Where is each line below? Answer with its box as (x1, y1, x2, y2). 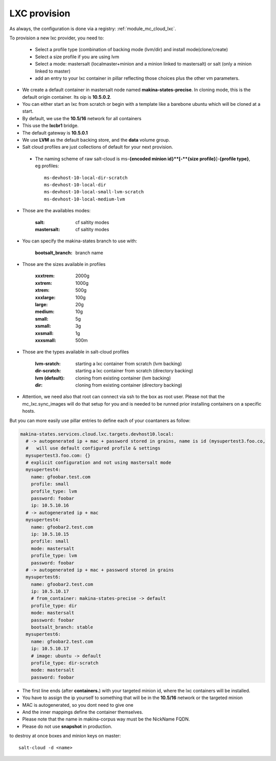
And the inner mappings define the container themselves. (22, 709, 143, 715)
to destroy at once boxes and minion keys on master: (9, 733, 121, 739)
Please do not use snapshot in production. (22, 723, 112, 729)
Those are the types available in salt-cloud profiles (22, 349, 129, 355)
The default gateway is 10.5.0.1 (22, 129, 88, 136)
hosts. (22, 408, 35, 414)
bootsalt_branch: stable (31, 624, 94, 630)
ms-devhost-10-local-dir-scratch (44, 174, 128, 181)
